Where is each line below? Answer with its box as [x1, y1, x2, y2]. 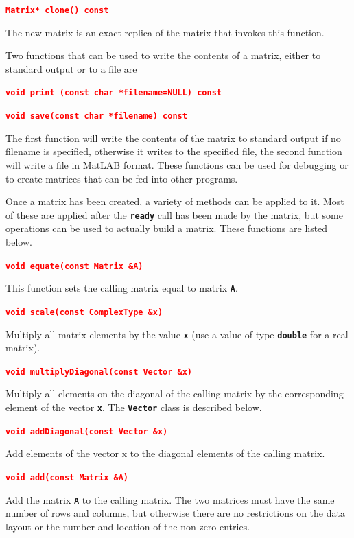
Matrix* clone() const [5, 5, 109, 15]
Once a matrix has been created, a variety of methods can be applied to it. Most [5, 194, 344, 209]
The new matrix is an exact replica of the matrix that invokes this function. [5, 25, 324, 39]
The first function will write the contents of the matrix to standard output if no [5, 130, 341, 145]
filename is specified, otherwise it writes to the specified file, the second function [5, 144, 342, 159]
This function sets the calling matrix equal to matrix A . [5, 281, 238, 295]
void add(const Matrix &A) [5, 472, 128, 482]
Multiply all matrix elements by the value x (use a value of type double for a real [5, 327, 349, 341]
